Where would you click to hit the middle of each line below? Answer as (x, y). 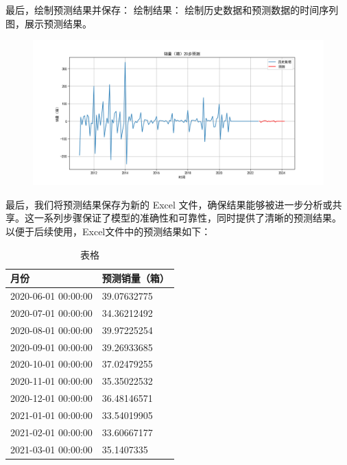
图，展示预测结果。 (49, 23)
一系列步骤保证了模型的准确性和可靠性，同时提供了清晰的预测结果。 (188, 218)
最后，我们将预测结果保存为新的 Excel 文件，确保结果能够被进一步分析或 (169, 204)
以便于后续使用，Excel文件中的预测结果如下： (108, 231)
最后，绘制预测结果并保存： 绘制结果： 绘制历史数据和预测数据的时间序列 (172, 10)
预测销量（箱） (135, 278)
